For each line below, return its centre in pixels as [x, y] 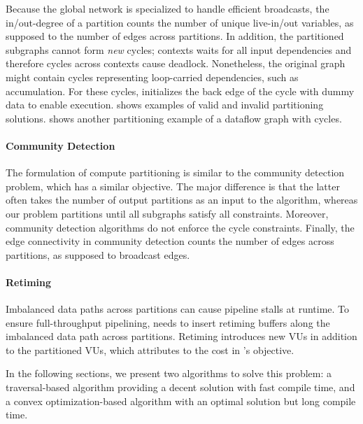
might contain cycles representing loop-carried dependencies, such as [152, 77]
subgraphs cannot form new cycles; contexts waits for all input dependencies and [179, 49]
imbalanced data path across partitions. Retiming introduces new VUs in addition [181, 336]
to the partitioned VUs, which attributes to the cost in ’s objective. [150, 349]
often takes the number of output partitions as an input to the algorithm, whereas [182, 200]
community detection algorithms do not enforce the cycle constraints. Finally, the [180, 227]
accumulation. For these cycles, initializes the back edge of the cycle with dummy [180, 91]
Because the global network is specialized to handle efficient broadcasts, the [168, 8]
